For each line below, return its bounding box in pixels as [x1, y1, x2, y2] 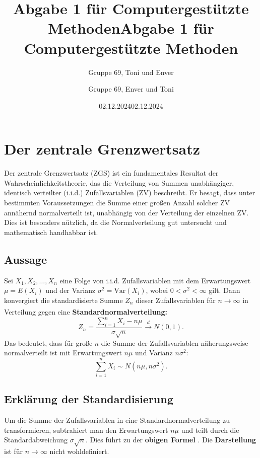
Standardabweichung [4, 434, 68, 445]
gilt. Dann [209, 285, 240, 295]
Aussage [4, 251, 47, 267]
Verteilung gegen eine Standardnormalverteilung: [4, 307, 168, 317]
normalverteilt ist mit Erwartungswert [4, 347, 122, 358]
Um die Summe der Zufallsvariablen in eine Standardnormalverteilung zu [4, 415, 230, 425]
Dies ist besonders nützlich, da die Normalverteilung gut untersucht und [4, 217, 227, 227]
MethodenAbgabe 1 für [48, 18, 214, 38]
